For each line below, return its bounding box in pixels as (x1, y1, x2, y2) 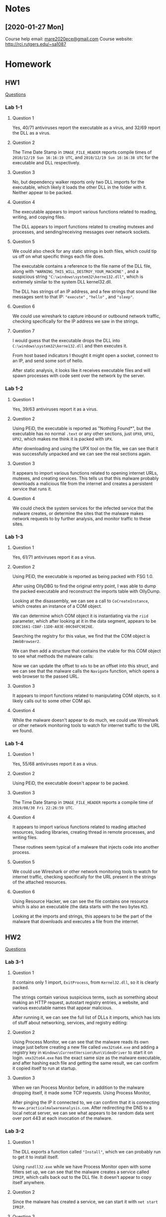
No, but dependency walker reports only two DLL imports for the (12, 179, 145, 185)
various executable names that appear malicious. (12, 1005, 113, 1011)
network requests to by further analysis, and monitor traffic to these (12, 515, 151, 521)
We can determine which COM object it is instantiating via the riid (12, 613, 149, 619)
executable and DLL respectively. (12, 160, 81, 166)
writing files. (12, 835, 38, 841)
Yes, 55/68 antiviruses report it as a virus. (12, 761, 98, 767)
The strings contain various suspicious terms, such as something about (12, 994, 159, 1001)
